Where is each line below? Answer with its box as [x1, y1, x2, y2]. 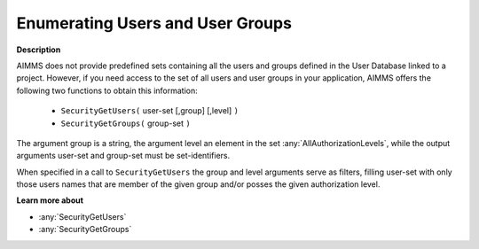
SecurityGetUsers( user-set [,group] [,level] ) [60, 105, 239, 116]
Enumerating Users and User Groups [16, 13, 293, 33]
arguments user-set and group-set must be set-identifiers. [16, 151, 231, 161]
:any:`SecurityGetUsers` [38, 211, 127, 222]
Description [16, 44, 61, 55]
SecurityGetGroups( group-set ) [60, 118, 191, 128]
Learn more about [16, 195, 84, 206]
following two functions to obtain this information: [16, 85, 199, 96]
